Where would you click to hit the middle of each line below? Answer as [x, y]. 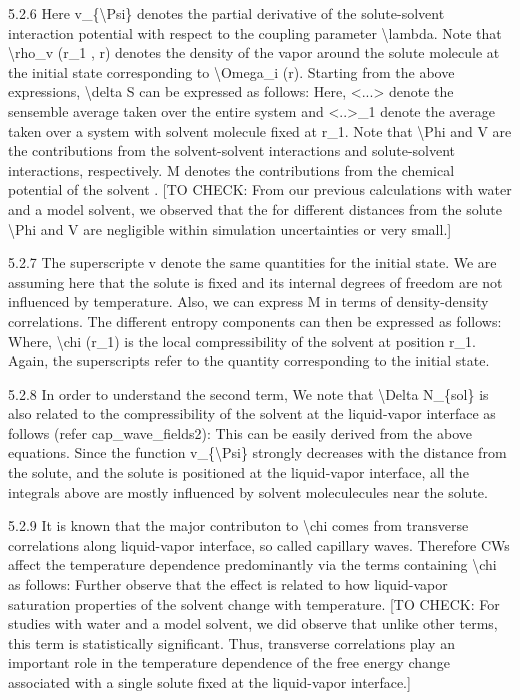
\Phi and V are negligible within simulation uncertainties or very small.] [230, 228]
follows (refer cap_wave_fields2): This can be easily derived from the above [240, 432]
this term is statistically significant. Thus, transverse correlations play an [231, 642]
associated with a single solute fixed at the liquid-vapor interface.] [209, 682]
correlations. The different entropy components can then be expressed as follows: [255, 320]
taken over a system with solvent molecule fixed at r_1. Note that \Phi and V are [260, 130]
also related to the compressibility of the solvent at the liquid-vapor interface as [252, 413]
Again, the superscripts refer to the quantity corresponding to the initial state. [249, 360]
